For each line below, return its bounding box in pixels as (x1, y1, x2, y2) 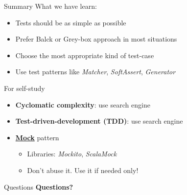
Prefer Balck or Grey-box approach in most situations (15, 34, 177, 44)
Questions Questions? (4, 181, 73, 192)
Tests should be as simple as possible (15, 17, 126, 27)
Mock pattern (15, 132, 59, 142)
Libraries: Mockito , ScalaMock (27, 149, 117, 159)
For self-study (4, 83, 45, 93)
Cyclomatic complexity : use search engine (15, 99, 150, 109)
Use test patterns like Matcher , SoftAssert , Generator (15, 66, 176, 77)
